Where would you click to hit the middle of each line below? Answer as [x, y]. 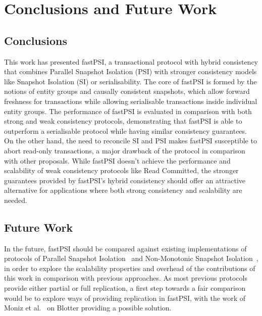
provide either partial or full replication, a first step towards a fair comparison [125, 288]
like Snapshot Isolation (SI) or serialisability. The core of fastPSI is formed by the [130, 81]
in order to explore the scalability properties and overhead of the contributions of [130, 268]
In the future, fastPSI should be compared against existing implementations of [125, 248]
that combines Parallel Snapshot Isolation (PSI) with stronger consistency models [130, 71]
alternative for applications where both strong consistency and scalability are [123, 190]
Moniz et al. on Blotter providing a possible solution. [88, 308]
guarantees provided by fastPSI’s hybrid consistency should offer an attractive [125, 180]
